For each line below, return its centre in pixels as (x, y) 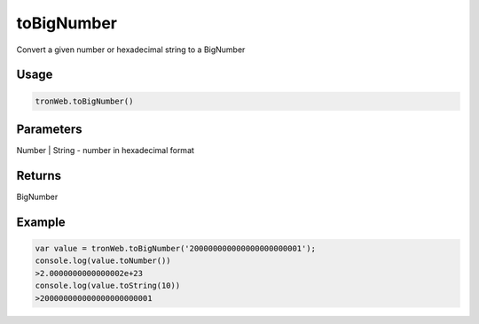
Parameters (49, 129)
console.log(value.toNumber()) (103, 261)
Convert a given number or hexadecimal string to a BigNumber (131, 50)
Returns (39, 176)
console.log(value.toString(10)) (108, 286)
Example (41, 222)
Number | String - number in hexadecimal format (106, 150)
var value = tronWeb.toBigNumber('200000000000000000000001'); (176, 248)
